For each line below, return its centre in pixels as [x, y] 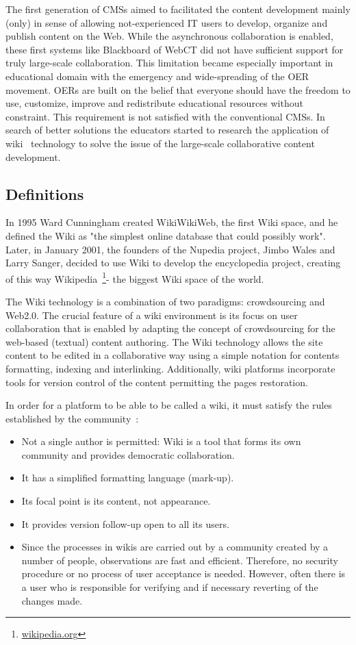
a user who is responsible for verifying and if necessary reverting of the [170, 587]
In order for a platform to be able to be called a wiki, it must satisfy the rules [169, 405]
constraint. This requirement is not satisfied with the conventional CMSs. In [165, 116]
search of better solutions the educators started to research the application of [167, 130]
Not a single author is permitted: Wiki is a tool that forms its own [161, 441]
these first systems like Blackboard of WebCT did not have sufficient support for [175, 49]
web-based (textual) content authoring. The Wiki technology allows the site [164, 341]
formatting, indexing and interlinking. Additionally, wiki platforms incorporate [170, 368]
